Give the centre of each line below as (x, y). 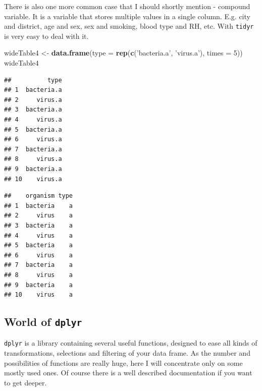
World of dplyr (43, 322)
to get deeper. (25, 382)
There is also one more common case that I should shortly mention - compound (127, 6)
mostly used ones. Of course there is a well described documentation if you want (128, 373)
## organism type (39, 196)
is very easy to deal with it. (46, 36)
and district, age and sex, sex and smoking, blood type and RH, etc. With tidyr (129, 26)
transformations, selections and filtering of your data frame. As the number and (127, 353)
